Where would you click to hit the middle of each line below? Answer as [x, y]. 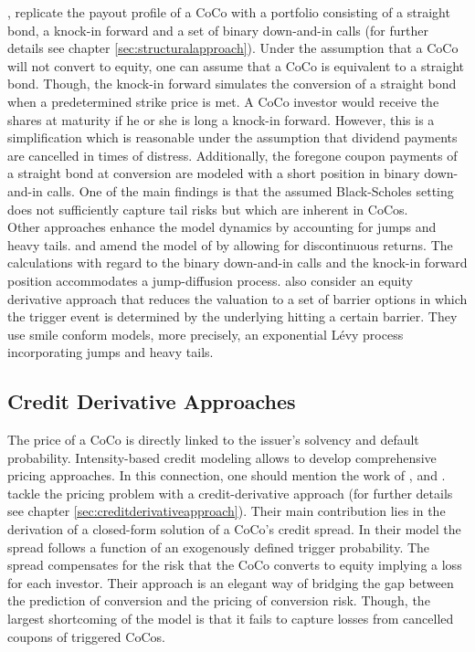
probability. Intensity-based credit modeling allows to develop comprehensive [222, 457]
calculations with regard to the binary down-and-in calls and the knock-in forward [237, 263]
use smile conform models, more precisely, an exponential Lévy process [206, 334]
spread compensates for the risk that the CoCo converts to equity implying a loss [235, 565]
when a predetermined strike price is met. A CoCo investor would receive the [223, 101]
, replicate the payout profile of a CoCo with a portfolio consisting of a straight [229, 12]
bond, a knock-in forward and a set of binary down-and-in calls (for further [218, 30]
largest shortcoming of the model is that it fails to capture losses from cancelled [231, 619]
